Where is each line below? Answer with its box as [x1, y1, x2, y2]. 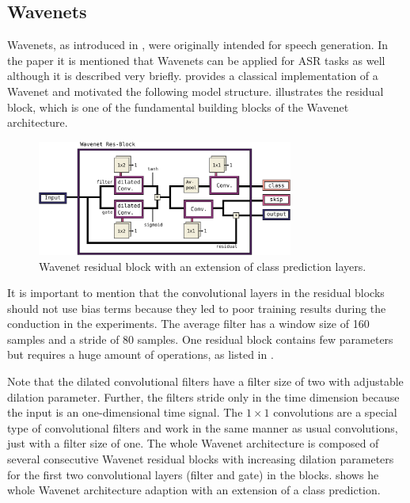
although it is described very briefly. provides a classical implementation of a [7, 67, 378, 84]
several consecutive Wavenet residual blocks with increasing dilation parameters [7, 451, 394, 467]
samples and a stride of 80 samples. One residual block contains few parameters [7, 330, 393, 347]
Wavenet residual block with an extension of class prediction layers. [39, 257, 366, 274]
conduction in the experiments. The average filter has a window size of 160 [7, 315, 370, 332]
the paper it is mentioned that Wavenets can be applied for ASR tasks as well [7, 51, 385, 68]
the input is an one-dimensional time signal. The [7, 404, 243, 421]
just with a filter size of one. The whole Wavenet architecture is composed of [7, 435, 379, 452]
